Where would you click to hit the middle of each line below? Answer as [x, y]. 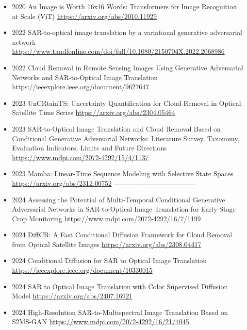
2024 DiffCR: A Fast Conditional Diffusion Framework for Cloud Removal [122, 235]
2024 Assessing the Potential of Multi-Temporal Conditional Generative [118, 199]
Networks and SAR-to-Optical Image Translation [85, 77]
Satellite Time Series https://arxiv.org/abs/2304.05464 [93, 112]
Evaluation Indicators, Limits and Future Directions [89, 148]
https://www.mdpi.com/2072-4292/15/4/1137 [80, 157]
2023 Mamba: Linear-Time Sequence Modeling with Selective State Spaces [123, 173]
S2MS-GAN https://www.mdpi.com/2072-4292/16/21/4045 [100, 322]
